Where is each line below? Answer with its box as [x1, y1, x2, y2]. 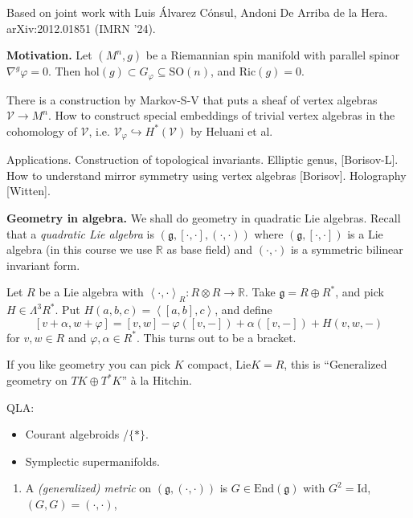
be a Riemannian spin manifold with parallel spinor [145, 47, 400, 63]
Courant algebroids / [25, 426, 129, 443]
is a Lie [347, 225, 383, 242]
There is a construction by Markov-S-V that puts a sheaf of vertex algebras [6, 91, 378, 108]
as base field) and [166, 241, 253, 258]
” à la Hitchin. [121, 372, 192, 389]
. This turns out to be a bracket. [136, 328, 296, 345]
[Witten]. [6, 182, 51, 199]
